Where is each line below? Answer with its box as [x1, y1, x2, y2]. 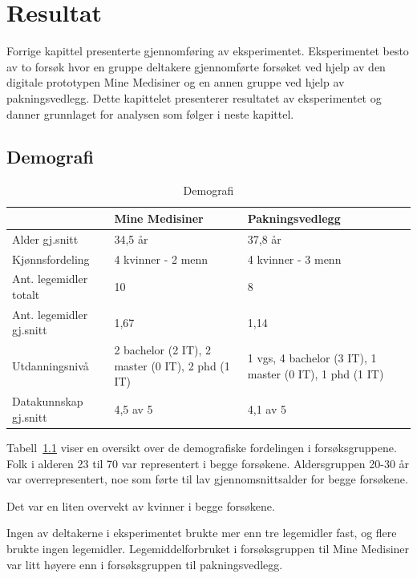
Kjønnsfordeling [12, 250, 90, 267]
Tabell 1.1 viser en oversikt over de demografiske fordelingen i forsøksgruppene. [6, 439, 397, 456]
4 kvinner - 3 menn [247, 250, 342, 267]
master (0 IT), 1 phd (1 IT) [247, 365, 384, 382]
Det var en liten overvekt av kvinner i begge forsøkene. [6, 497, 275, 514]
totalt [12, 286, 40, 303]
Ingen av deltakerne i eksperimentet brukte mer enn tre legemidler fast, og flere [6, 524, 397, 541]
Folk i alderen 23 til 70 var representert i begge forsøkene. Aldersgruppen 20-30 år [6, 455, 410, 471]
